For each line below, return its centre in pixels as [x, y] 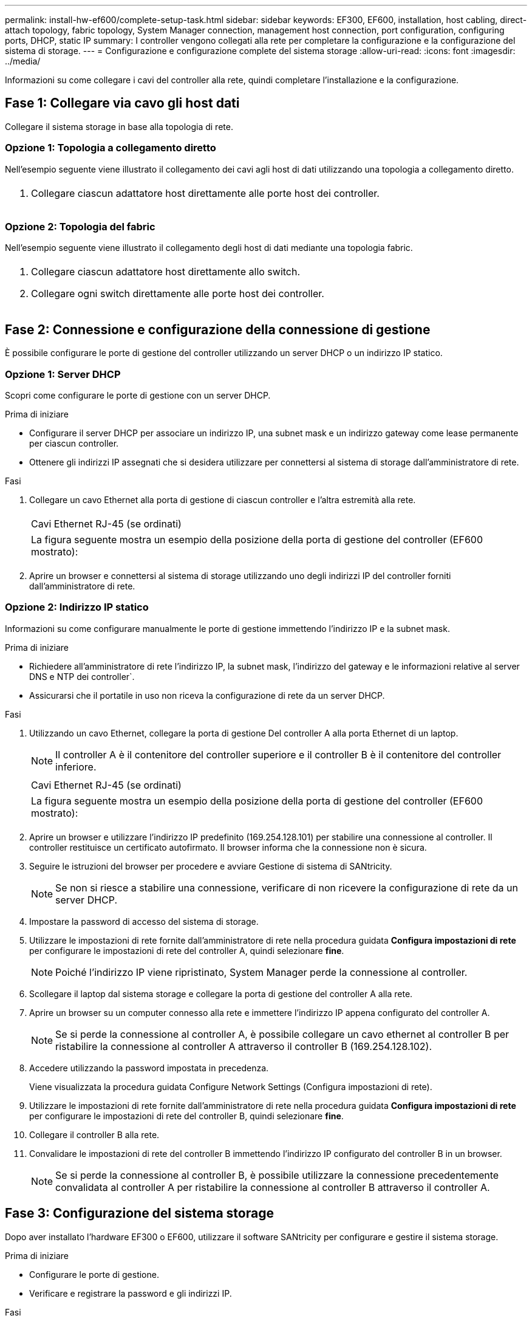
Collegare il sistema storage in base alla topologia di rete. [119, 126]
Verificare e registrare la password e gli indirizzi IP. [131, 1293]
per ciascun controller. [74, 443]
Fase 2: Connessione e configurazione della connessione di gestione [218, 329]
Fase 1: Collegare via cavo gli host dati [122, 103]
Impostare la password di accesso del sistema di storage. [144, 921]
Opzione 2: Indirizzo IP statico [77, 607]
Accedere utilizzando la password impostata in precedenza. [149, 1068]
